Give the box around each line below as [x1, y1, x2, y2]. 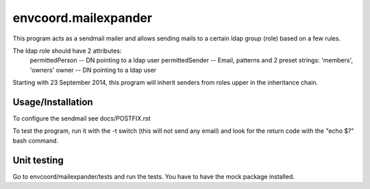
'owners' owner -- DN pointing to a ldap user [29, 66, 157, 74]
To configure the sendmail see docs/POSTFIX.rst [12, 114, 151, 123]
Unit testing [12, 154, 64, 166]
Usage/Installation [12, 96, 93, 108]
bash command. [12, 136, 58, 144]
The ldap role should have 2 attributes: [12, 47, 122, 55]
